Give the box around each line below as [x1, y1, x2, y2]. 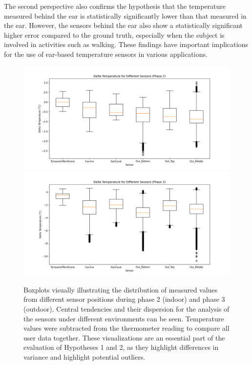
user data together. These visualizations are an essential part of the [23, 332, 225, 342]
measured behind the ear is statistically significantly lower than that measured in [4, 10, 247, 21]
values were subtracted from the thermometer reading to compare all [23, 323, 230, 333]
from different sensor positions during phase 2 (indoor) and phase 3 [23, 294, 225, 304]
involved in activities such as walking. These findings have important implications [4, 39, 248, 49]
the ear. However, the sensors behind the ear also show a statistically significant [4, 20, 243, 30]
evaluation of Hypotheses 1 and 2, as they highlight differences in [23, 342, 219, 352]
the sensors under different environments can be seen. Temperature [23, 313, 224, 323]
